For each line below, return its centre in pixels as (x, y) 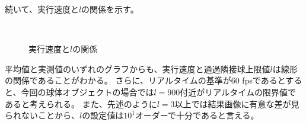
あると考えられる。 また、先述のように (81, 103)
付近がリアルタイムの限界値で (238, 92)
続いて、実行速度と (42, 9)
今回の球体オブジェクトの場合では (87, 92)
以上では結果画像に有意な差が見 (237, 103)
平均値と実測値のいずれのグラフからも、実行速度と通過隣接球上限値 (138, 68)
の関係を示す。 (110, 9)
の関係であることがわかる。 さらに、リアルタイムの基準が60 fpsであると (145, 80)
